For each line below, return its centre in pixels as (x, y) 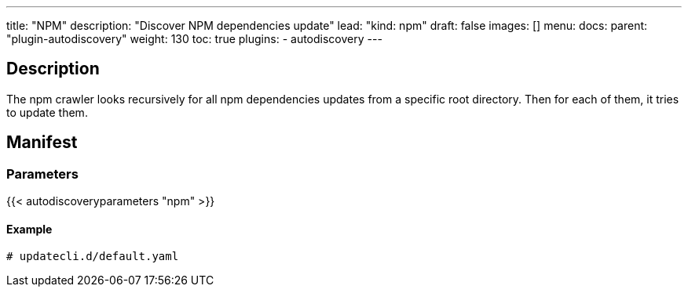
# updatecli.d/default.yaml (93, 257)
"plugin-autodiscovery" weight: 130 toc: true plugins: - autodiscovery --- (194, 39)
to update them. (47, 112)
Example (29, 229)
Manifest (42, 143)
